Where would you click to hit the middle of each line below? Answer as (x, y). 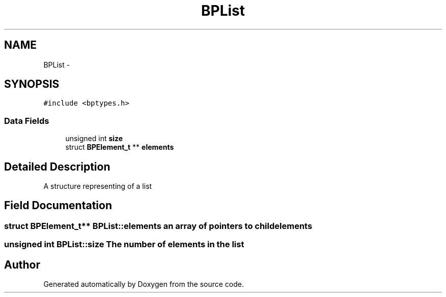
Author (22, 265)
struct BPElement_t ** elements (120, 147)
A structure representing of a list (98, 186)
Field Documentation (58, 206)
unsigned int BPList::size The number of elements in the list (124, 244)
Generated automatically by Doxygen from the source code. (144, 284)
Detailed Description (57, 167)
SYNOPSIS (32, 84)
